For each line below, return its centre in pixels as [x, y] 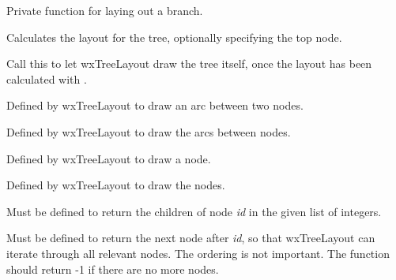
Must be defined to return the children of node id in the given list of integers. [194, 211]
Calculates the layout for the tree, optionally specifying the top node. [174, 37]
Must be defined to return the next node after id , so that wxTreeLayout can [191, 238]
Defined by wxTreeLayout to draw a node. [109, 158]
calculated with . [47, 78]
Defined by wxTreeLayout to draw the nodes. [116, 185]
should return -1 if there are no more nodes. [113, 269]
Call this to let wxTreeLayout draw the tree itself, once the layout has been [189, 63]
